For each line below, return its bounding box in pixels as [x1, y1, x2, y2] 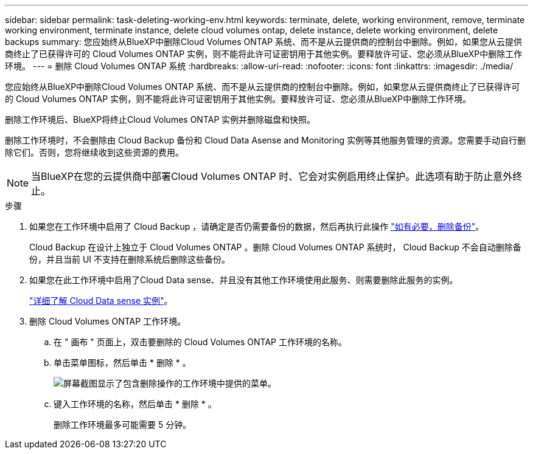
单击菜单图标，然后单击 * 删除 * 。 [54, 357, 191, 368]
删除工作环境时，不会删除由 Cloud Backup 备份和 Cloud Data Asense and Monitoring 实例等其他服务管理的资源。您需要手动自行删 [5, 135, 526, 145]
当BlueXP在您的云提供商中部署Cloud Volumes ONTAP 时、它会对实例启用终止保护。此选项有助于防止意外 [31, 170, 513, 182]
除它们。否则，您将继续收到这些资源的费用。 [5, 147, 184, 157]
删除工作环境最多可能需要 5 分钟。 [54, 419, 192, 430]
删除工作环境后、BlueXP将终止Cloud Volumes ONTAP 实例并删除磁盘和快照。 [5, 114, 316, 125]
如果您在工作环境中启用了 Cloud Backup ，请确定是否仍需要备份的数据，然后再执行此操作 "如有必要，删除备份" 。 [29, 221, 484, 232]
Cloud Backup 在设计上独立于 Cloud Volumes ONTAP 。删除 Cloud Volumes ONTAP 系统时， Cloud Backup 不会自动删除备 [29, 242, 521, 252]
